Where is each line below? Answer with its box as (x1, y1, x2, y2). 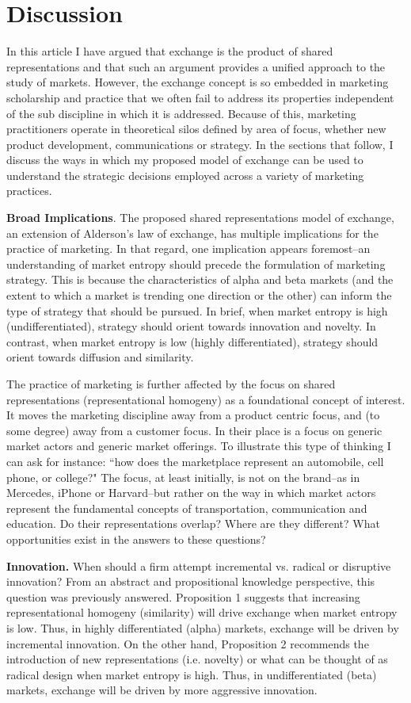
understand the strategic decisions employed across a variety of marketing (6, 166, 364, 183)
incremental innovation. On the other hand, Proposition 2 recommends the (6, 635, 369, 651)
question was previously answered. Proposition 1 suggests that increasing (6, 588, 360, 605)
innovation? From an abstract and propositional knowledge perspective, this (6, 573, 375, 590)
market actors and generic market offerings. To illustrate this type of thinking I (6, 437, 391, 454)
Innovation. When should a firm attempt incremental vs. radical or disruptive (6, 557, 391, 574)
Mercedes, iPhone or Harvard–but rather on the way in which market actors (6, 484, 376, 501)
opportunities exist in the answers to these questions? (6, 530, 266, 547)
